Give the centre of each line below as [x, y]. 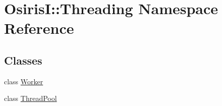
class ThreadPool [31, 98]
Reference [39, 28]
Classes [23, 60]
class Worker [24, 81]
